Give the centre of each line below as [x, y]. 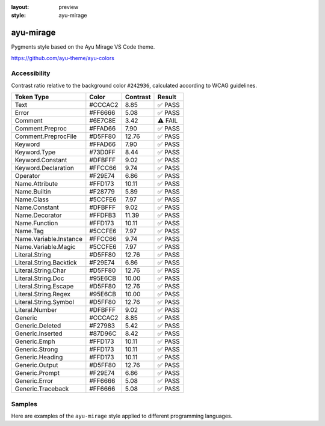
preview [69, 7]
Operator [27, 176]
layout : [20, 7]
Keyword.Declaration [45, 168]
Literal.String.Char [40, 270]
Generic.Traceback [42, 389]
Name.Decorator [39, 215]
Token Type [32, 97]
